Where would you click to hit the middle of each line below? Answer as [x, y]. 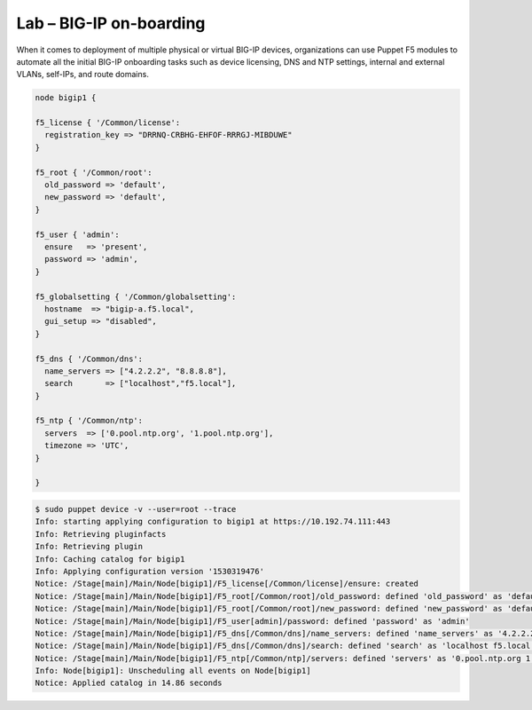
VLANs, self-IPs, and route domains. [83, 75]
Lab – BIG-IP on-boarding [111, 23]
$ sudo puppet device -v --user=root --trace [136, 509]
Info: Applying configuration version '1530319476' [150, 571]
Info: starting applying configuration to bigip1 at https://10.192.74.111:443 [213, 522]
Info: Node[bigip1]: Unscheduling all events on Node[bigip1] [173, 671]
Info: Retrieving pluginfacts [101, 534]
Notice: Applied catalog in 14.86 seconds [129, 683]
